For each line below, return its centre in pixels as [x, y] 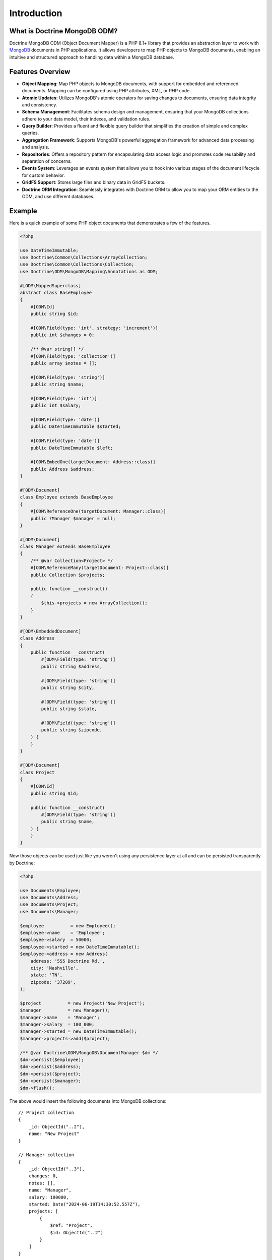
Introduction [36, 13]
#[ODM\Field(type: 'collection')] [73, 356]
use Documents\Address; [49, 898]
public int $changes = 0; [62, 335]
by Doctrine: [22, 863]
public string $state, [69, 709]
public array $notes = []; [64, 363]
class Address [37, 638]
